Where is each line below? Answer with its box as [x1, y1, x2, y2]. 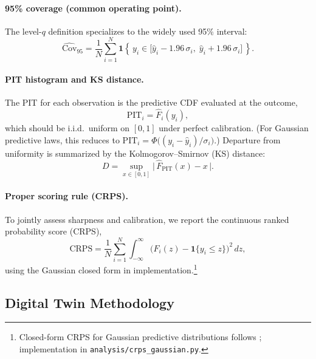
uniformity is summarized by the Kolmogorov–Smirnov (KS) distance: [5, 146, 266, 159]
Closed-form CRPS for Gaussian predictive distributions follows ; [19, 330, 262, 343]
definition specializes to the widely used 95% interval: [48, 24, 247, 37]
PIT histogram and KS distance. [5, 73, 144, 86]
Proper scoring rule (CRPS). [5, 190, 128, 202]
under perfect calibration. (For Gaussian [159, 121, 309, 134]
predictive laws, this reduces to [5, 133, 120, 146]
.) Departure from [214, 133, 281, 146]
